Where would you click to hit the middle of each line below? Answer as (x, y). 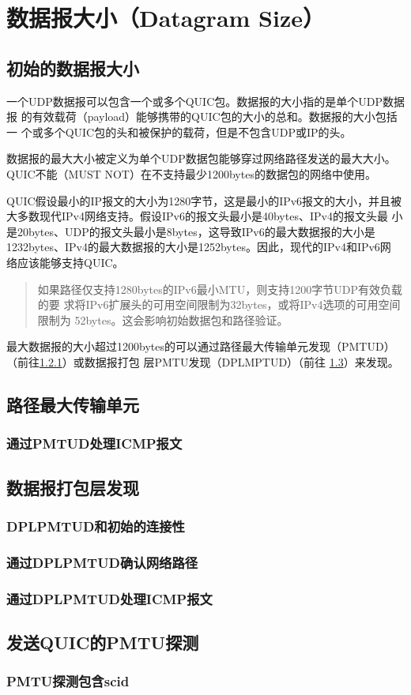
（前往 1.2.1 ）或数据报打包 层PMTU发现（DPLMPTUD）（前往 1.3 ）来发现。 (203, 361)
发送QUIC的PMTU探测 (103, 642)
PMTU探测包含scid (68, 681)
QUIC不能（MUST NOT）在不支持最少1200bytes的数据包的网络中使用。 (191, 173)
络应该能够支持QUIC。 (65, 262)
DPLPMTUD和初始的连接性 (96, 526)
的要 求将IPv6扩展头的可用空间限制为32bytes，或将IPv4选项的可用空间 (219, 304)
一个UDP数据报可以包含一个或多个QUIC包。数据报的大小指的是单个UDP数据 (206, 101)
